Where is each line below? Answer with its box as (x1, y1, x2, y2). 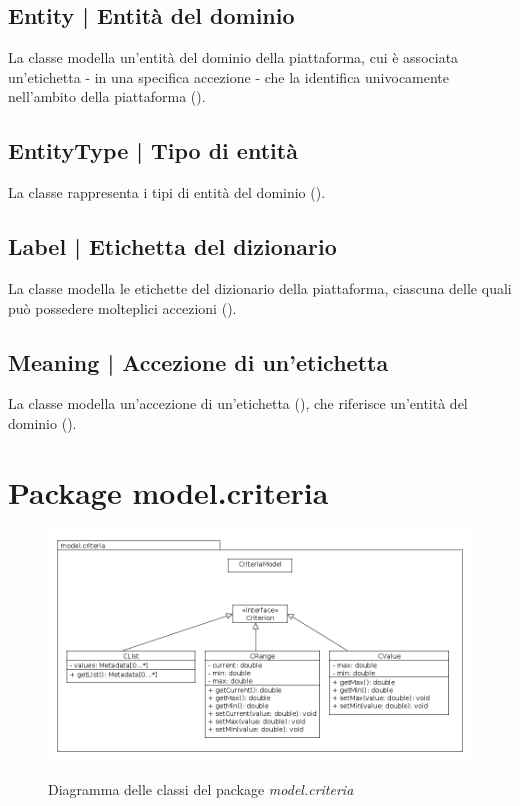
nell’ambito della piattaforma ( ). (8, 86, 206, 107)
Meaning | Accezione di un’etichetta (8, 346, 389, 377)
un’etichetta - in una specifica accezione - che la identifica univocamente (8, 66, 450, 87)
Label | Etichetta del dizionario (8, 231, 337, 262)
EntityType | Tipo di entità (8, 135, 298, 166)
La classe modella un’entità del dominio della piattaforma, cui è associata (8, 47, 459, 68)
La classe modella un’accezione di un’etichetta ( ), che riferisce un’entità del (8, 393, 468, 414)
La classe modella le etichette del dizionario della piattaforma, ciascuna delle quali (8, 277, 512, 298)
